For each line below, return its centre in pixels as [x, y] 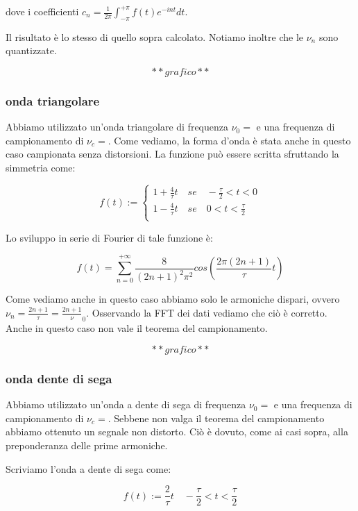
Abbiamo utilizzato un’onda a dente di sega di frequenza [126, 404]
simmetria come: [41, 167]
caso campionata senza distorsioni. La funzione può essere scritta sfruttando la [172, 154]
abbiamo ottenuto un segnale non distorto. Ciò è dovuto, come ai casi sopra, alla [177, 432]
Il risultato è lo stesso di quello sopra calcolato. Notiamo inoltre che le [155, 36]
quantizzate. [31, 50]
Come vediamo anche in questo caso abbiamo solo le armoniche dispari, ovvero [173, 299]
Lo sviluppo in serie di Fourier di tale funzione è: [109, 237]
